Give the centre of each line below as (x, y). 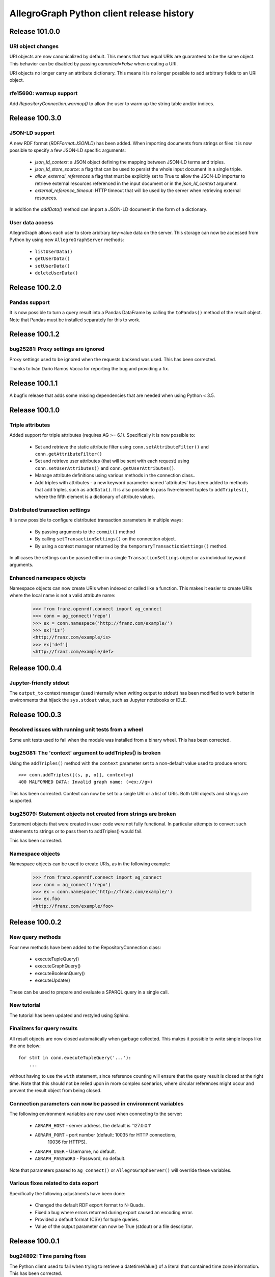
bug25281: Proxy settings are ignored (57, 349)
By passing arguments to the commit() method (85, 532)
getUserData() (52, 259)
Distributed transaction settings (50, 510)
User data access (31, 222)
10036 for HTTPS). (67, 1142)
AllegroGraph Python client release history (102, 13)
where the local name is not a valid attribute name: (62, 595)
